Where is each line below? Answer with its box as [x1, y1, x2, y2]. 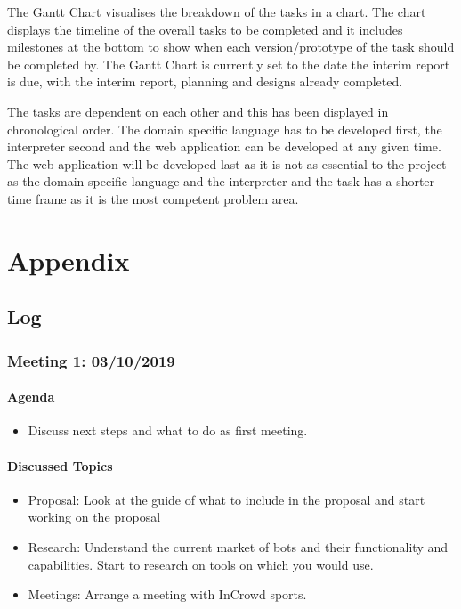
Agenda [7, 387, 55, 406]
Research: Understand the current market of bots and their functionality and [28, 537, 449, 556]
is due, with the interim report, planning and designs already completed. [7, 72, 403, 91]
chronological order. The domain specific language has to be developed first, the [7, 119, 442, 138]
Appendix [7, 241, 130, 278]
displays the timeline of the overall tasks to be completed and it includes [7, 20, 403, 38]
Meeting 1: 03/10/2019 [7, 349, 175, 371]
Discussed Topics [7, 456, 113, 475]
